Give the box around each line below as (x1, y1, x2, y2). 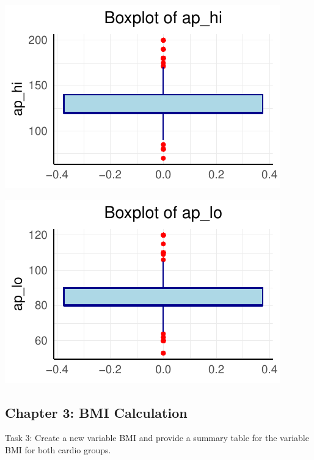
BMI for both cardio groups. (5, 443, 111, 456)
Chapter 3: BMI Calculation (5, 403, 188, 422)
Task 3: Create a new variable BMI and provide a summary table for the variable (5, 431, 309, 444)
